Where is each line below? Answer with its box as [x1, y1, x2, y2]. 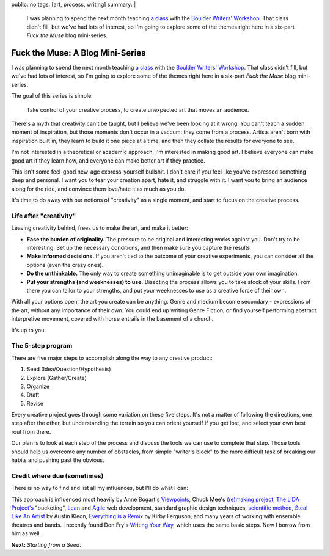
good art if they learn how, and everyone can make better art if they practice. [11, 156, 205, 164]
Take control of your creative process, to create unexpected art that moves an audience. [26, 106, 249, 113]
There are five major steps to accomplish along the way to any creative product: [11, 354, 213, 362]
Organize [26, 382, 50, 390]
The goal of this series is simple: [11, 92, 93, 100]
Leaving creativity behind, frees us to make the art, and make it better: [11, 224, 189, 232]
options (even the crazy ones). [26, 261, 104, 268]
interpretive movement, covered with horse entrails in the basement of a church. [11, 315, 214, 323]
